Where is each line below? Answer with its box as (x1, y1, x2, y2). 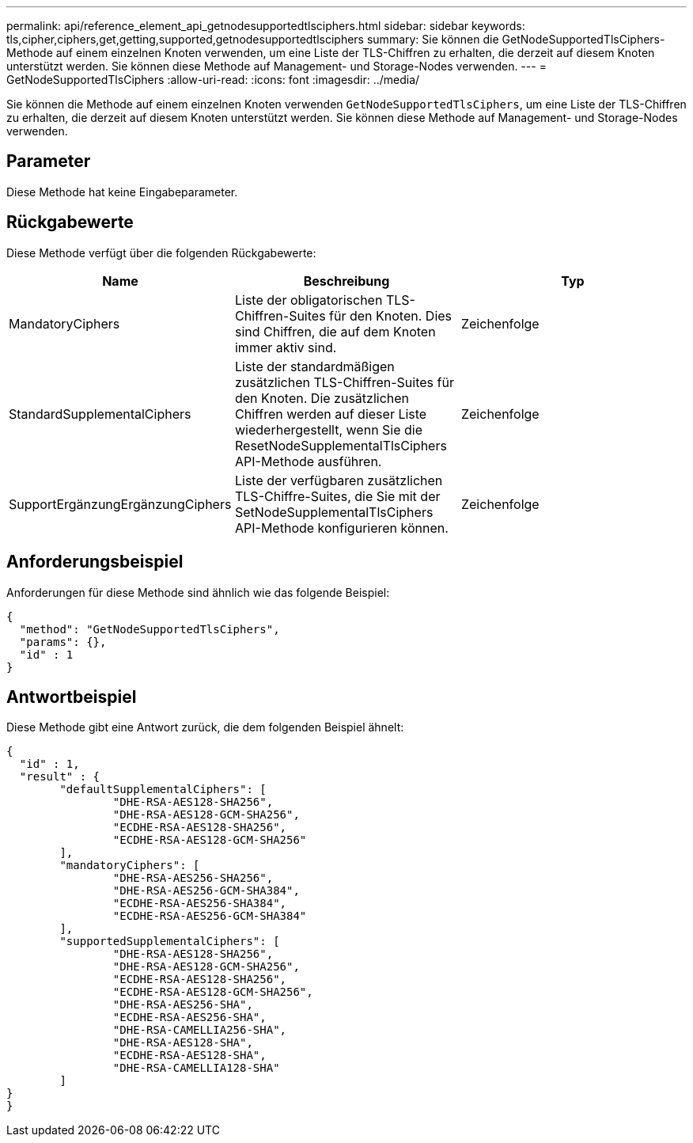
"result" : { (19, 770, 100, 784)
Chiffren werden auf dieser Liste (234, 405, 427, 422)
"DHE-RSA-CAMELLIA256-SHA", (112, 1023, 287, 1037)
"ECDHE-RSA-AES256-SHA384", (112, 897, 287, 910)
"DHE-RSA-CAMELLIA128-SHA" (112, 1061, 280, 1075)
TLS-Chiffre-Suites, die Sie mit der (234, 488, 441, 504)
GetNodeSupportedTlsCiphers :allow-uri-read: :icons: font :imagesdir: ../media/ (6, 73, 420, 86)
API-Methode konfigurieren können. (234, 519, 449, 536)
